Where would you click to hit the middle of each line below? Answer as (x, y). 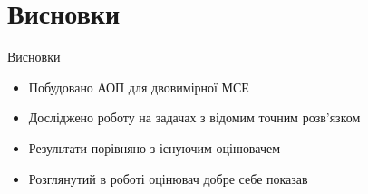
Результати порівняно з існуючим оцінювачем (155, 147)
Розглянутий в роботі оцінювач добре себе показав (168, 178)
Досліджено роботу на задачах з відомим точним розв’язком (194, 117)
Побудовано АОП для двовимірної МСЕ (139, 87)
